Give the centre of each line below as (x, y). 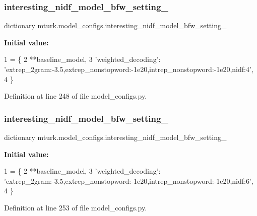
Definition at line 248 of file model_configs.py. (76, 96)
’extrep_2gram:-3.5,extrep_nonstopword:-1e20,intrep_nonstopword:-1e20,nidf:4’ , (129, 69)
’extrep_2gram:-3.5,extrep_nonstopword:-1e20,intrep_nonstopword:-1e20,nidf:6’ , (129, 181)
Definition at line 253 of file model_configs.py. (76, 207)
